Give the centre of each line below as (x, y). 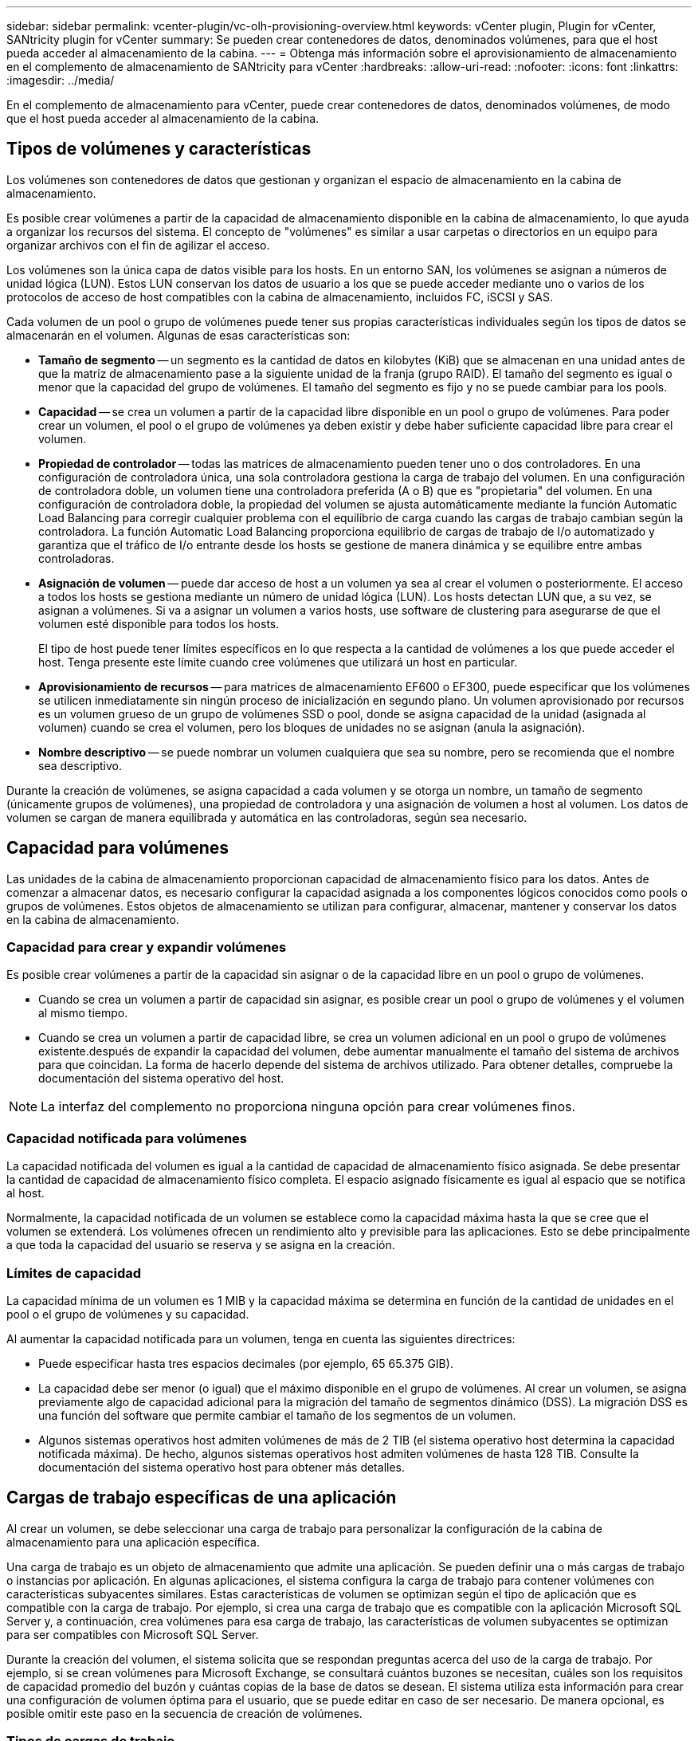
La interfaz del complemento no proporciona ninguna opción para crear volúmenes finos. (308, 1107)
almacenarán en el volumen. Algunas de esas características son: (178, 335)
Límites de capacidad (74, 1273)
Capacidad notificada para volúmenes (127, 1138)
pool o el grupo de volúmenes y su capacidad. (128, 1314)
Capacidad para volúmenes (118, 848)
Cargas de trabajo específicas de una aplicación (202, 1498)
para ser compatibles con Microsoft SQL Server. (133, 1634)
